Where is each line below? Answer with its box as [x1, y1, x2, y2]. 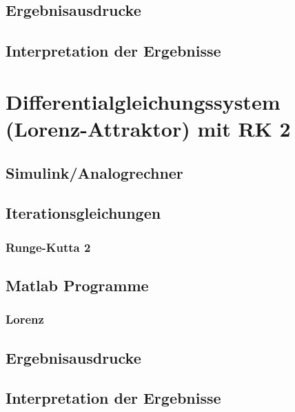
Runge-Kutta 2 [6, 238, 91, 255]
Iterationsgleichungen [6, 202, 161, 224]
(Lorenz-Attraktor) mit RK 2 [6, 114, 291, 142]
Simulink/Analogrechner [6, 161, 183, 183]
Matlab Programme [6, 274, 149, 295]
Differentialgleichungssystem [6, 87, 281, 115]
